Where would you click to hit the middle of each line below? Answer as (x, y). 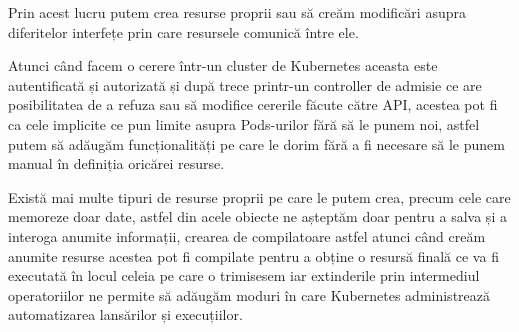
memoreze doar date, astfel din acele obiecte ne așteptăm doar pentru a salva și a (257, 216)
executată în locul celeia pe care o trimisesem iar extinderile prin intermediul (244, 275)
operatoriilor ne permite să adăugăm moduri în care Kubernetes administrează (249, 294)
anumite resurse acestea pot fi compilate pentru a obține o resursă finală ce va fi (253, 255)
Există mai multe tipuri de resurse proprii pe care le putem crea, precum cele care (259, 196)
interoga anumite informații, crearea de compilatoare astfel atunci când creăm (247, 235)
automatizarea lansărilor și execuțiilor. (125, 314)
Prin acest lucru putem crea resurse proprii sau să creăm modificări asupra (237, 12)
